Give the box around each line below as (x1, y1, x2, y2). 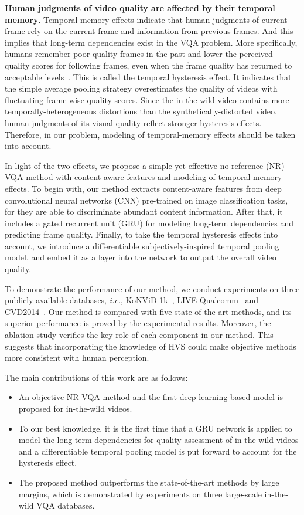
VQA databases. (36, 499, 95, 511)
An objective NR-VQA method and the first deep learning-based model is (18, 391, 283, 403)
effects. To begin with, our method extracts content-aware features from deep (5, 182, 282, 194)
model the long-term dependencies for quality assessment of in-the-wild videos (18, 433, 299, 446)
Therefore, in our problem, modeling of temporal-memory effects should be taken (5, 128, 296, 140)
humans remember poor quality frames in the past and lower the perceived (5, 48, 273, 60)
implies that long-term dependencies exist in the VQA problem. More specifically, (5, 36, 298, 48)
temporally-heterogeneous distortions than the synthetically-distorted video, (5, 105, 277, 117)
